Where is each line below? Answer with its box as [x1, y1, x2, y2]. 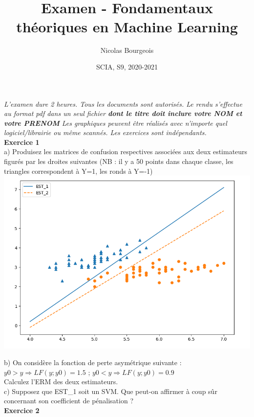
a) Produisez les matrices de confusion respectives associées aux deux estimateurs [4, 146, 248, 157]
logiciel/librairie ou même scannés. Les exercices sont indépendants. [4, 127, 207, 138]
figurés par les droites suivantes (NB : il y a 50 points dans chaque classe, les [4, 156, 233, 166]
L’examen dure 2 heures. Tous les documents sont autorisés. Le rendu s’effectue [4, 98, 242, 109]
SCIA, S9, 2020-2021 [96, 61, 158, 71]
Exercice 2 [4, 405, 40, 415]
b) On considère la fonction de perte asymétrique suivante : [4, 357, 182, 368]
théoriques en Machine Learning [16, 17, 238, 37]
